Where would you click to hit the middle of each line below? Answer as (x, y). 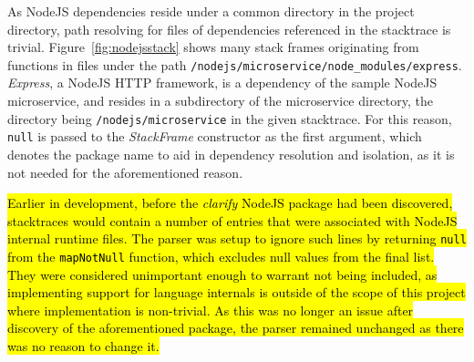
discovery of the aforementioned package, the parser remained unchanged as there (236, 328)
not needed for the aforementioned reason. (125, 172)
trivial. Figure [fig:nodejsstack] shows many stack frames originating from (213, 47)
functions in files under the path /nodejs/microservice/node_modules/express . (235, 64)
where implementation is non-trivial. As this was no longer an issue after (211, 310)
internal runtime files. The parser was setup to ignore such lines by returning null (237, 238)
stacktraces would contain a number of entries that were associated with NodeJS (232, 220)
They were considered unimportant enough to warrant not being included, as (222, 274)
